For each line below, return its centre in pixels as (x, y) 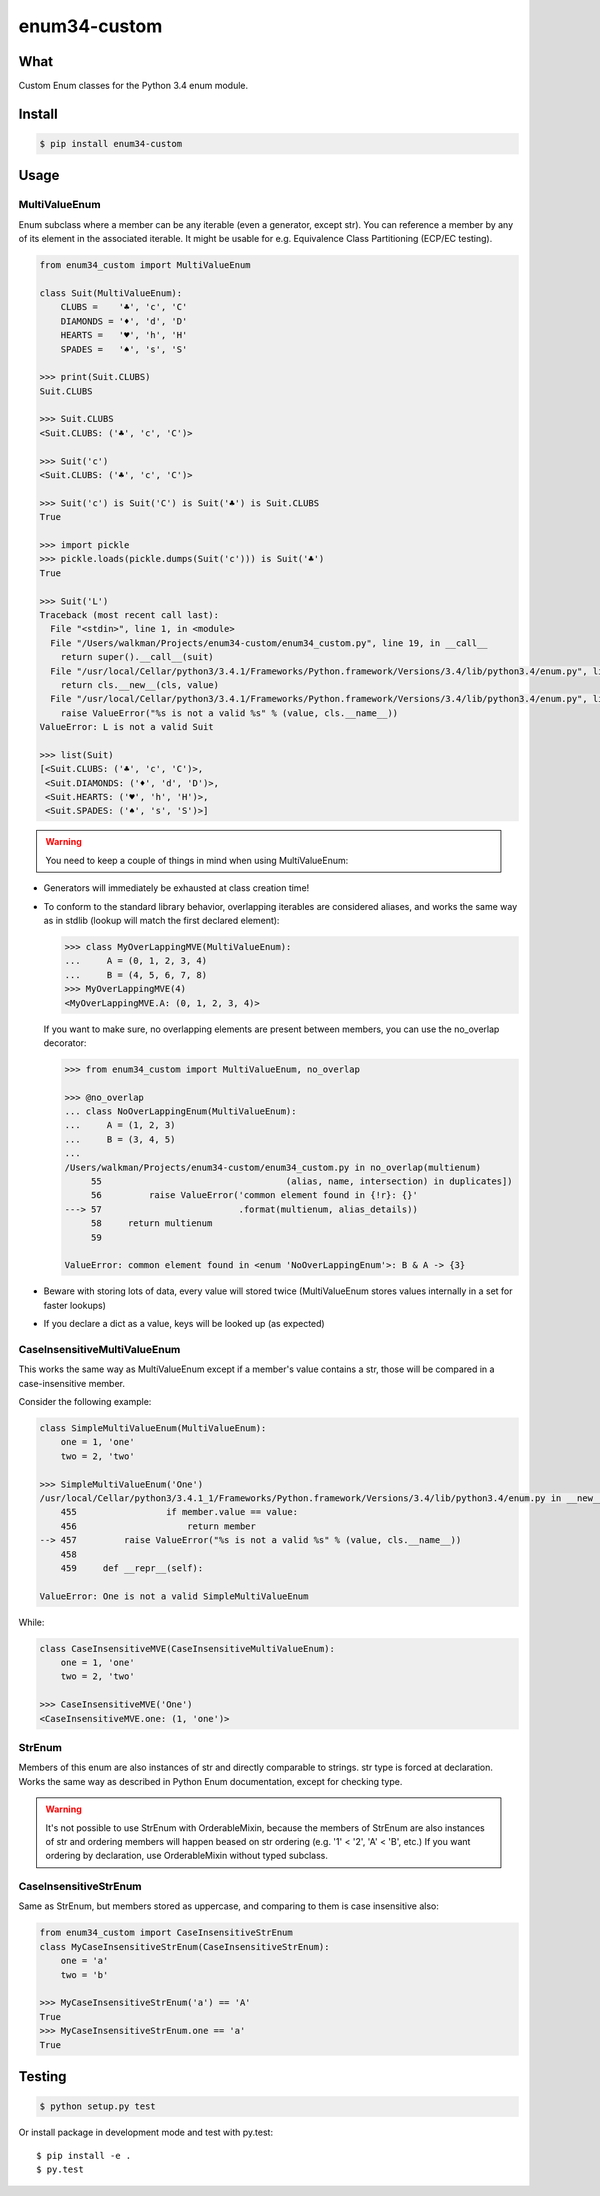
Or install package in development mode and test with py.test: (146, 2132)
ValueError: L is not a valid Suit (126, 727)
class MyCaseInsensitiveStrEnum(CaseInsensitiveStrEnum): (184, 1946)
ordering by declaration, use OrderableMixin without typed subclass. (187, 1856)
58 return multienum (151, 1223)
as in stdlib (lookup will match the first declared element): (161, 920)
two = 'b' (84, 1974)
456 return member (158, 1526)
